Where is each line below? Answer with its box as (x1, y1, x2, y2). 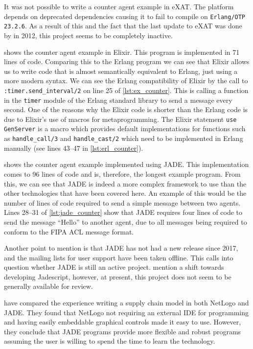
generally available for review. (4, 281, 93, 291)
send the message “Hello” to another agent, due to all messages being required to (4, 216, 247, 227)
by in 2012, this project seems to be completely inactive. (4, 30, 173, 40)
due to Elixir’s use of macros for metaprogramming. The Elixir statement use (4, 114, 237, 124)
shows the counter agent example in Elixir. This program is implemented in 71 (4, 47, 240, 57)
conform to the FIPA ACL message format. (4, 226, 134, 236)
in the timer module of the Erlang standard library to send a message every (4, 94, 232, 105)
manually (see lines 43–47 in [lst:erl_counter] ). (4, 142, 143, 153)
